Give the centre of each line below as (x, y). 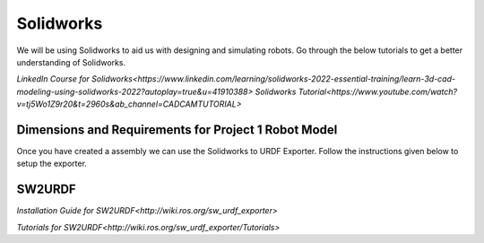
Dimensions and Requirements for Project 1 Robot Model (177, 130)
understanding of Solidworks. (71, 62)
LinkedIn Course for (53, 79)
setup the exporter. (52, 164)
